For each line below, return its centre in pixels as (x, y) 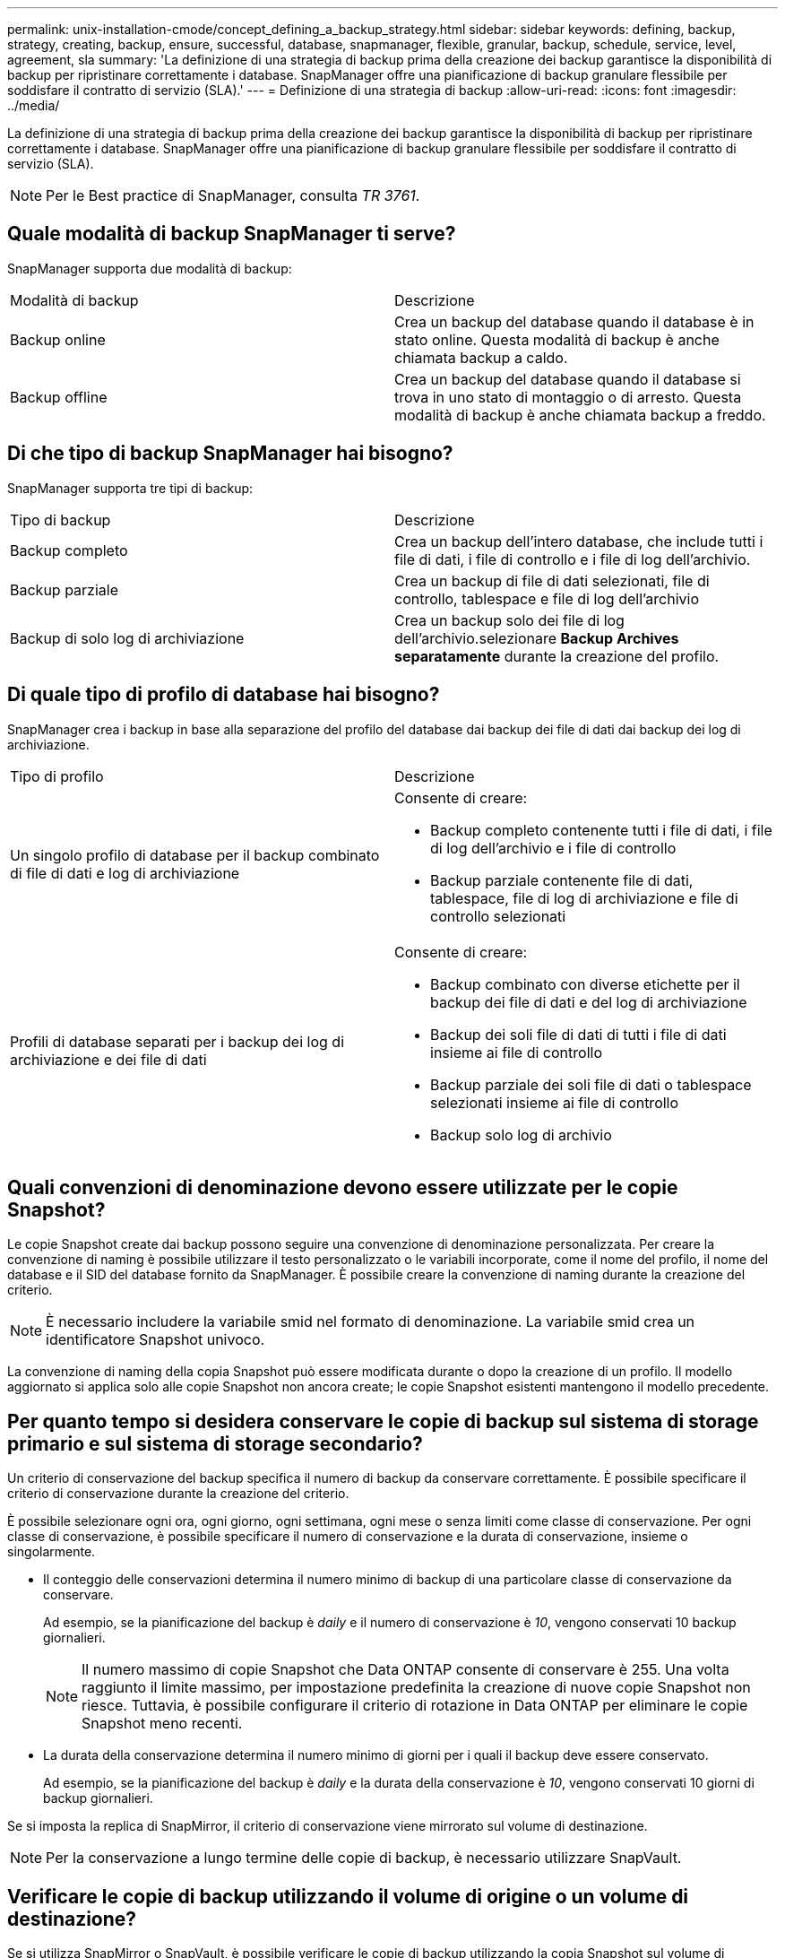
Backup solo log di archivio (521, 1135)
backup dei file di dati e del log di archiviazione (589, 1002)
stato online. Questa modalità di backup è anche (557, 339)
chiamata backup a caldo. (481, 357)
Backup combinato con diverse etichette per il (585, 984)
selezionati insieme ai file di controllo (555, 1102)
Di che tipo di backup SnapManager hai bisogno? (230, 454)
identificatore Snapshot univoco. (155, 1340)
